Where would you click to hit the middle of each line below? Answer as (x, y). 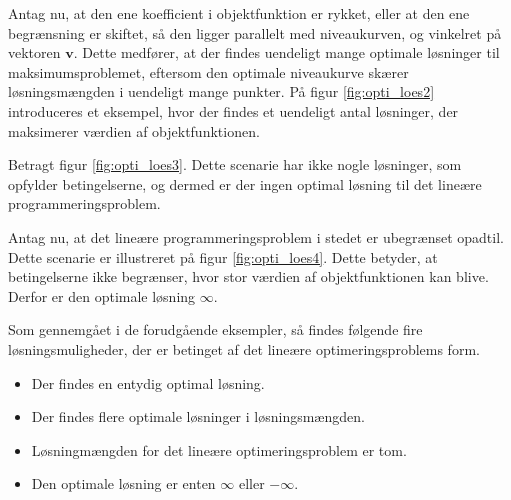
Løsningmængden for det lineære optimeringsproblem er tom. (219, 449)
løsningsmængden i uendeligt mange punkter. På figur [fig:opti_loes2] (221, 91)
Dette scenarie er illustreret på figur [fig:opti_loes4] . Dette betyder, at (223, 256)
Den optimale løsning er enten (123, 483)
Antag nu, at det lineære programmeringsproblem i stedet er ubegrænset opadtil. (256, 236)
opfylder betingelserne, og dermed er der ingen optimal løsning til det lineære (245, 183)
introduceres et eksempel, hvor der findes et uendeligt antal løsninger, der (233, 110)
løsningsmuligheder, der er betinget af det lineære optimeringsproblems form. (244, 348)
